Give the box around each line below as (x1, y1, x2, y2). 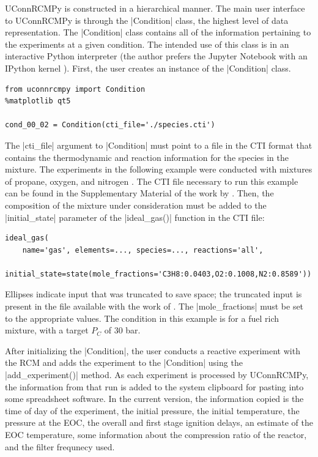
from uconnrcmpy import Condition (5, 84, 146, 94)
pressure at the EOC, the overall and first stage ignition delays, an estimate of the (5, 416, 314, 429)
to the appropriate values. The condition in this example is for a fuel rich (5, 311, 279, 324)
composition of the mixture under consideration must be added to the (5, 198, 267, 211)
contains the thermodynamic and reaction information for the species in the (5, 150, 289, 163)
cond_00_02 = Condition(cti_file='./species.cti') (5, 121, 215, 130)
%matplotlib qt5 (5, 97, 71, 106)
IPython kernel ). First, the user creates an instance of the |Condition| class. (5, 61, 291, 74)
